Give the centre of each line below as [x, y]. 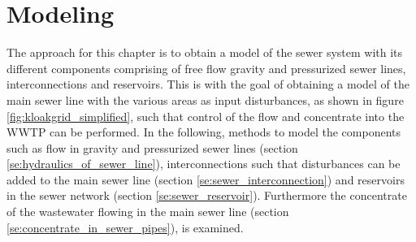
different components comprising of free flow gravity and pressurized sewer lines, [206, 68]
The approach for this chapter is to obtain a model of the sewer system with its [205, 52]
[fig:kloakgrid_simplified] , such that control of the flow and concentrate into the [206, 116]
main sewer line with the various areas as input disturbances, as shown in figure [205, 99]
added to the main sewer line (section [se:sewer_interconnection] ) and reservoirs [206, 179]
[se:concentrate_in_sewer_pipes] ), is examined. [125, 227]
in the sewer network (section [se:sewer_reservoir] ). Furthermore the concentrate [207, 195]
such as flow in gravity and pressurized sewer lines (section [152, 147]
